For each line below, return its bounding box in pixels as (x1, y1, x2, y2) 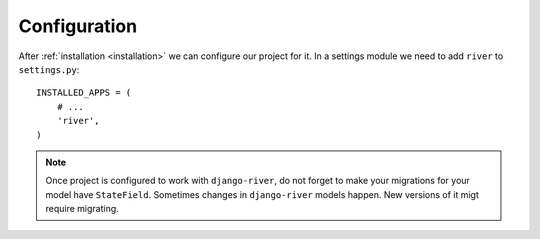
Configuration (18, 15, 138, 37)
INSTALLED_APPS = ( (36, 87, 132, 99)
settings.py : (18, 63, 80, 75)
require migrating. (45, 203, 119, 215)
